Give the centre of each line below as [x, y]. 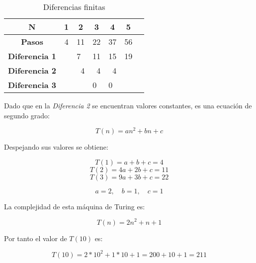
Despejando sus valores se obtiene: [56, 147]
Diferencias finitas [74, 7]
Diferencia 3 [32, 85]
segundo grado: [27, 115]
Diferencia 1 [32, 56]
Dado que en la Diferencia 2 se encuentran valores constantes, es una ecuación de [128, 105]
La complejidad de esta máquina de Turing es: [75, 206]
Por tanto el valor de [36, 238]
